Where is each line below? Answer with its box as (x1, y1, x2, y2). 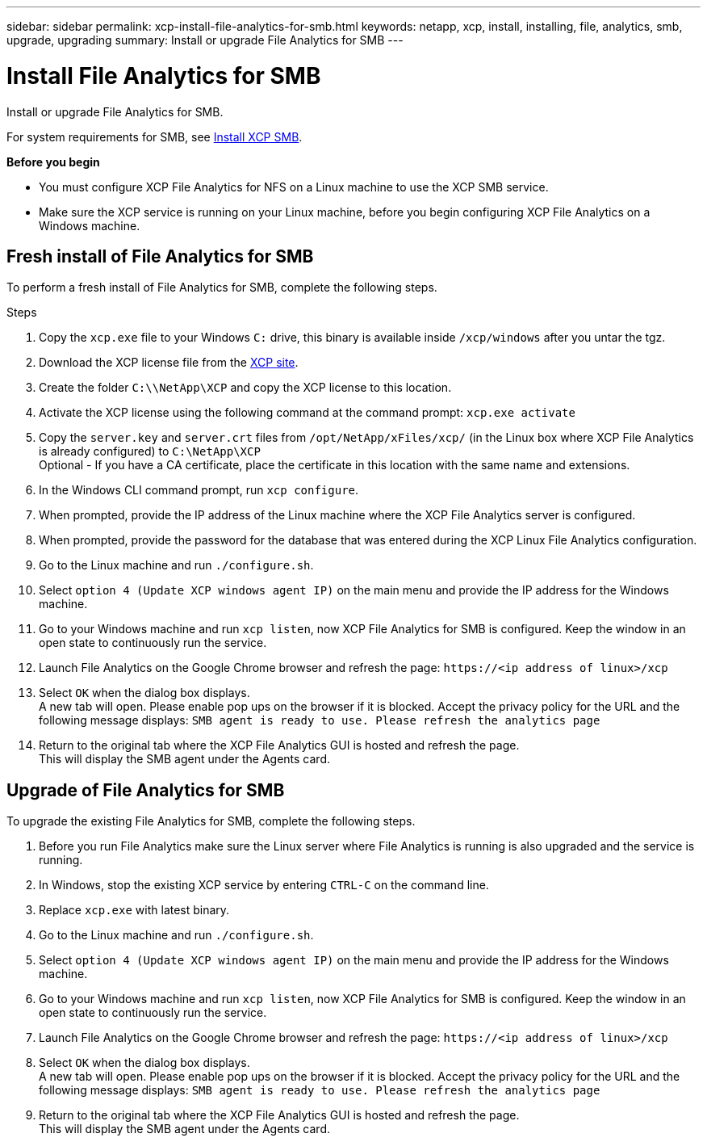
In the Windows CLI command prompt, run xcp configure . (39, 483, 359, 498)
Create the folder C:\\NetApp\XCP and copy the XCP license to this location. (39, 380, 452, 395)
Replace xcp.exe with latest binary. (39, 903, 230, 917)
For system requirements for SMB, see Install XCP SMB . (6, 129, 303, 144)
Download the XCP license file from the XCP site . (39, 355, 299, 370)
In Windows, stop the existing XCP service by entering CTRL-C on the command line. (39, 878, 489, 892)
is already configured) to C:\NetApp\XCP (39, 444, 261, 459)
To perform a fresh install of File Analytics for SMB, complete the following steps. (6, 280, 437, 295)
